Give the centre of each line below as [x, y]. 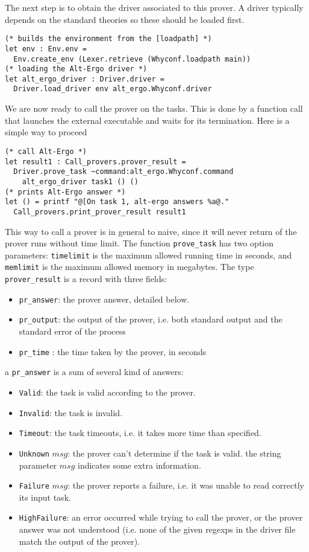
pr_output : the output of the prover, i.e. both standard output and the [151, 319]
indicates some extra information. [139, 465]
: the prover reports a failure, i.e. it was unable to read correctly [186, 485]
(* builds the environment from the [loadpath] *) [108, 39]
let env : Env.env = [46, 49]
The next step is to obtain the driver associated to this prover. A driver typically [154, 7]
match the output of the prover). [80, 541]
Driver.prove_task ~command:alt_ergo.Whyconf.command [123, 172]
